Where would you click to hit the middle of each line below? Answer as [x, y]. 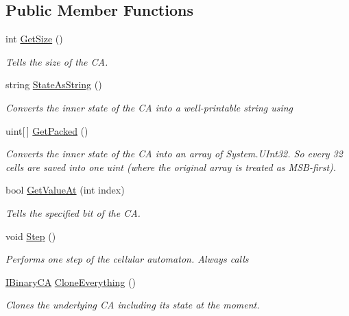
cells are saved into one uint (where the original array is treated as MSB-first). [171, 167]
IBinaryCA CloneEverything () [71, 281]
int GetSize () [34, 39]
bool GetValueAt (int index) [65, 190]
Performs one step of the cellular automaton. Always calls [127, 259]
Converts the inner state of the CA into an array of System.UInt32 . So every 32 [174, 154]
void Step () [31, 236]
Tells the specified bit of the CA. [73, 212]
